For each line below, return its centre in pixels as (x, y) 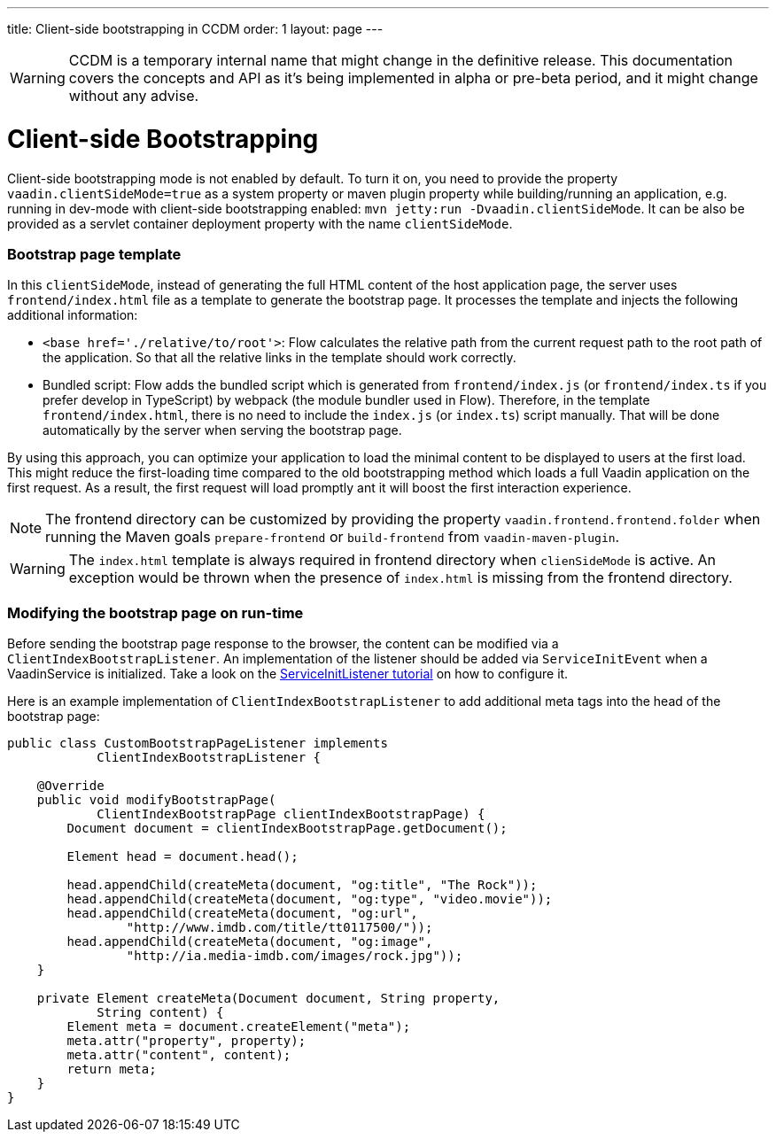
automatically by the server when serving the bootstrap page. (222, 430)
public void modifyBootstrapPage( (156, 800)
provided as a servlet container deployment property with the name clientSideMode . (260, 223)
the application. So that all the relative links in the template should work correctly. (279, 358)
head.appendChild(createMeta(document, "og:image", (250, 941)
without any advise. (134, 96)
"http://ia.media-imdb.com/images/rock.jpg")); (295, 956)
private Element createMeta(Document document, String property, (268, 998)
